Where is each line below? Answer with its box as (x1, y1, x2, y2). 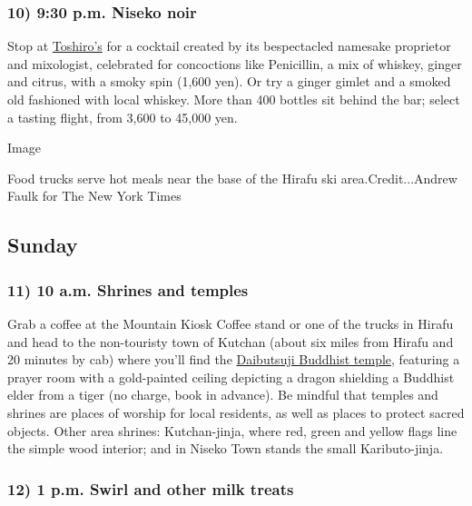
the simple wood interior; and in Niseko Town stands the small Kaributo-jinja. (7, 439, 444, 458)
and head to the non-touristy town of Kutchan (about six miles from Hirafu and (7, 332, 454, 351)
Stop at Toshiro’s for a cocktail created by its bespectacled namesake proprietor (7, 36, 451, 55)
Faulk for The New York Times (7, 186, 182, 205)
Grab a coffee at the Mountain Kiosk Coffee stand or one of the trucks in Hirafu (7, 313, 454, 332)
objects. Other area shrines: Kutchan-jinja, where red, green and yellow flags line (7, 421, 457, 440)
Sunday (7, 231, 78, 259)
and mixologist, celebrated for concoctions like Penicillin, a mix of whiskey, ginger (7, 54, 462, 73)
